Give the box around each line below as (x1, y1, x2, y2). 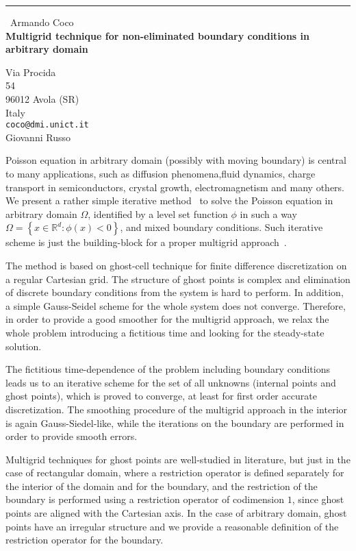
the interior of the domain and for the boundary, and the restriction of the (5, 478, 318, 493)
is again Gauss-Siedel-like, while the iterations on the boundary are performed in (5, 415, 344, 430)
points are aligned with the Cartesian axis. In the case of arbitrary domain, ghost (5, 506, 347, 520)
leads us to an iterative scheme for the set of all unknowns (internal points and (5, 375, 336, 389)
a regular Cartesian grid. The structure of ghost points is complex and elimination (5, 271, 351, 286)
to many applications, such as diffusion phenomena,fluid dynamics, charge (5, 167, 316, 180)
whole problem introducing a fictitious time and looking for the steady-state (5, 325, 325, 339)
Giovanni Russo (5, 130, 71, 144)
